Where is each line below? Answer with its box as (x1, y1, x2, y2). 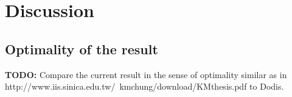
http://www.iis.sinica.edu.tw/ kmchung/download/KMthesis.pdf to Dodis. (5, 80, 284, 93)
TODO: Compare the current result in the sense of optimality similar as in (5, 68, 287, 81)
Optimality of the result (5, 39, 158, 58)
